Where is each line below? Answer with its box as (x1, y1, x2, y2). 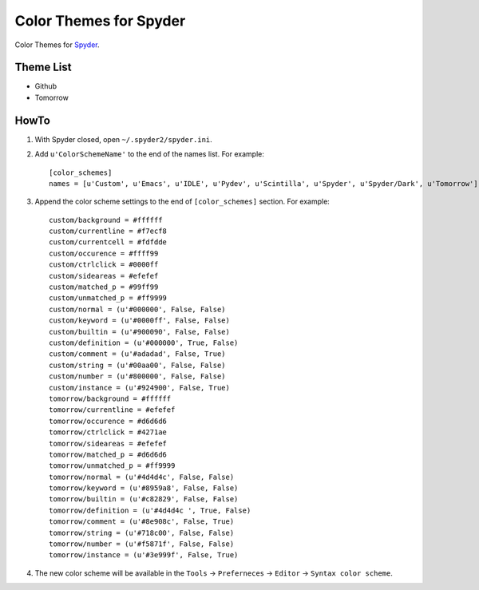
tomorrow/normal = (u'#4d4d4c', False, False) (49, 472, 235, 481)
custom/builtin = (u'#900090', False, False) (49, 327, 231, 336)
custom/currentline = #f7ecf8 (49, 227, 168, 236)
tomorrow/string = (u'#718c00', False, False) (49, 528, 235, 537)
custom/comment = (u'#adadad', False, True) (49, 350, 227, 358)
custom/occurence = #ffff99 (49, 248, 159, 258)
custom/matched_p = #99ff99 (49, 283, 159, 291)
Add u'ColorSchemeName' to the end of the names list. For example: (34, 149, 265, 159)
